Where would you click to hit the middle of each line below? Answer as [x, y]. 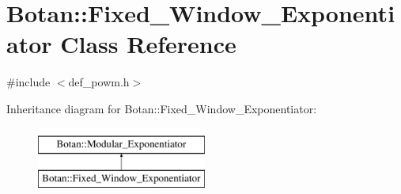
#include [28, 82]
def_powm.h [99, 82]
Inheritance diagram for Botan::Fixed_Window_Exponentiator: [162, 108]
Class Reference [148, 44]
